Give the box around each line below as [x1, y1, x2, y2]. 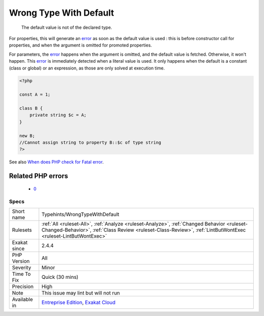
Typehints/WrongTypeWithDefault [42, 211, 120, 218]
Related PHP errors [9, 172, 68, 181]
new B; [19, 133, 35, 138]
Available [12, 296, 33, 303]
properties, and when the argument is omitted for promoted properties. [9, 42, 152, 48]
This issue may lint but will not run [42, 289, 120, 296]
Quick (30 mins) [42, 273, 79, 280]
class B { [19, 106, 43, 111]
